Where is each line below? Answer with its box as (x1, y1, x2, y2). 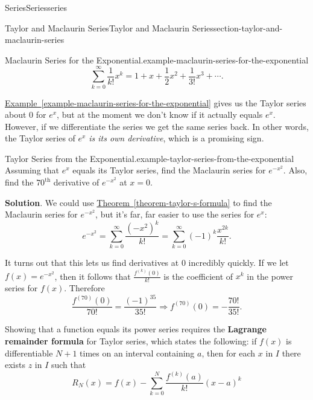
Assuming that (5, 164, 59, 176)
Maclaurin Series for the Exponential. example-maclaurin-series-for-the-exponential (5, 53, 309, 66)
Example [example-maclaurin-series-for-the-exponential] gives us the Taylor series (5, 96, 306, 109)
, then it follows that (54, 269, 131, 282)
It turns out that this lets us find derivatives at (5, 256, 179, 269)
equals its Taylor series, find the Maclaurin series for (72, 164, 266, 176)
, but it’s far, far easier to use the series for (95, 208, 255, 221)
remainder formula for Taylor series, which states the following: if (5, 334, 257, 347)
